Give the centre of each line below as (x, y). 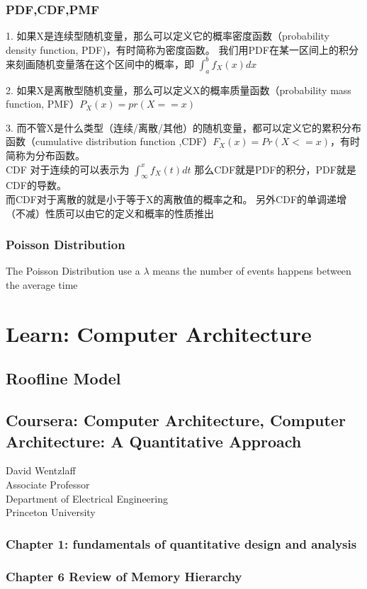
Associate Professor (48, 484)
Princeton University (51, 512)
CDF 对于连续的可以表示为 (68, 169)
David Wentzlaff (41, 470)
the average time (42, 285)
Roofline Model (63, 378)
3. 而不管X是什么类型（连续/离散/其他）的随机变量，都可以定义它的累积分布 (184, 127)
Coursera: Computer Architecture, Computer (176, 420)
